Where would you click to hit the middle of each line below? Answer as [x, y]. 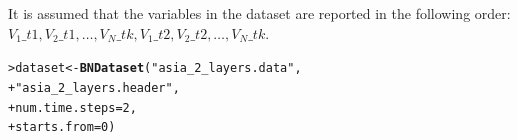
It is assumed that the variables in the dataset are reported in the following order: [259, 13]
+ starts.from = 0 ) [62, 127]
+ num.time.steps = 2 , [72, 107]
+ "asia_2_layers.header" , [94, 87]
